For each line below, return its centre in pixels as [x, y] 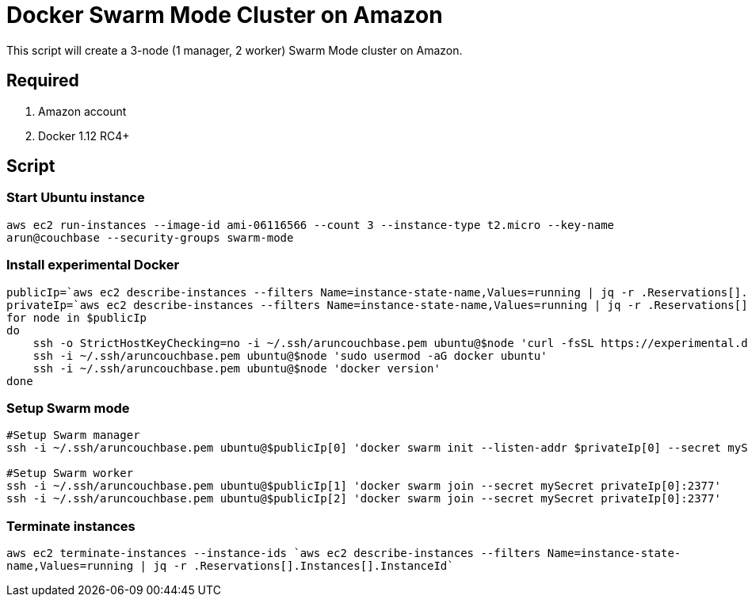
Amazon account [82, 111]
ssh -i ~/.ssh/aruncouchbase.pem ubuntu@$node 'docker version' [237, 368]
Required [43, 81]
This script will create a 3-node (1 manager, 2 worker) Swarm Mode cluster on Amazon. [235, 50]
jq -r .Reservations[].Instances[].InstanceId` [303, 566]
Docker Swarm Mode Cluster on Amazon [225, 15]
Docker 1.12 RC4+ [84, 135]
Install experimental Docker [93, 265]
